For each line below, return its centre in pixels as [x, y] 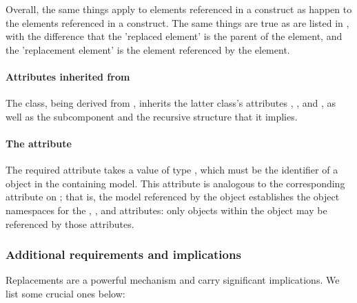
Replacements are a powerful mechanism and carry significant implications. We [173, 280]
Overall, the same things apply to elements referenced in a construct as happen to [179, 9]
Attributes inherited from [68, 76]
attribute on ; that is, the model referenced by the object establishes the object [173, 197]
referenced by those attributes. [70, 223]
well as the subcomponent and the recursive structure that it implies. [152, 116]
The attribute [39, 143]
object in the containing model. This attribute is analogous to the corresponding [175, 183]
